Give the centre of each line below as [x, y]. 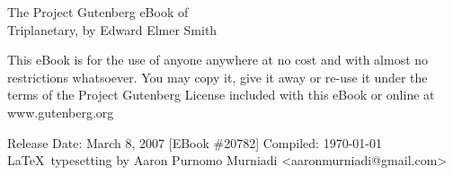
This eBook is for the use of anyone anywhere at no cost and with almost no [218, 60]
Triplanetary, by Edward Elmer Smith [112, 29]
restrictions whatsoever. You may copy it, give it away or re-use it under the [218, 77]
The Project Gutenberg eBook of [98, 12]
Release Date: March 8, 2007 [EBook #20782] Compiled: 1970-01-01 [195, 142]
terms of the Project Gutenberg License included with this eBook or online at [221, 95]
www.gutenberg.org [61, 112]
